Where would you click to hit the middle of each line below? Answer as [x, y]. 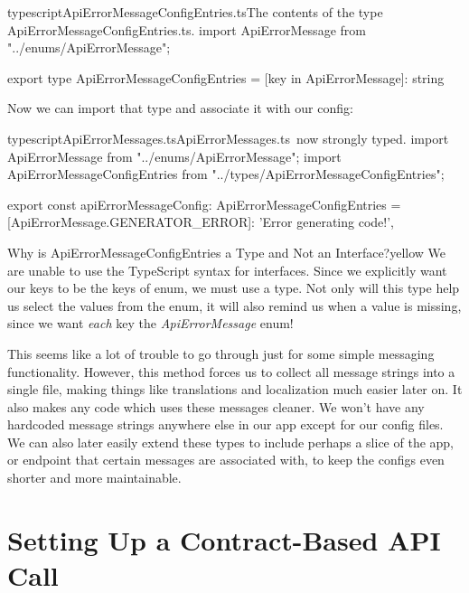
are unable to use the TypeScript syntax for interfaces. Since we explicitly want [227, 270]
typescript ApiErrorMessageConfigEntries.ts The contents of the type [195, 12]
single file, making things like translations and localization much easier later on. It [235, 389]
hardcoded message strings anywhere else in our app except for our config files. [225, 424]
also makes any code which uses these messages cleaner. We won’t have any [216, 406]
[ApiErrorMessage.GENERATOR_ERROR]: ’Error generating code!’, [201, 222]
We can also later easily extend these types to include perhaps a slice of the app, [231, 442]
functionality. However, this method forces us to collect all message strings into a [231, 371]
